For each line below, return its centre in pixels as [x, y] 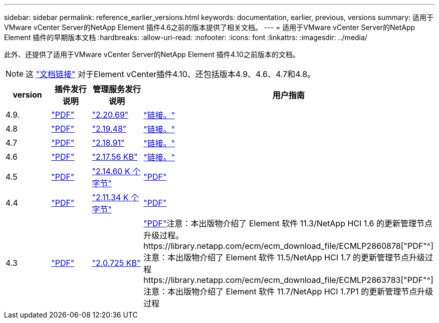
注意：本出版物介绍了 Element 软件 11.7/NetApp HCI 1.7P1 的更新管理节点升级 [288, 291]
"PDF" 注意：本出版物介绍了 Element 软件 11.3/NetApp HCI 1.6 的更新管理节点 [288, 223]
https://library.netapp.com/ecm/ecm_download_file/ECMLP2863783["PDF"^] [288, 280]
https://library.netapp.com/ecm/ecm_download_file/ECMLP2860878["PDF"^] [288, 246]
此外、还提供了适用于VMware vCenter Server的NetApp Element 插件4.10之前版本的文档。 [152, 54]
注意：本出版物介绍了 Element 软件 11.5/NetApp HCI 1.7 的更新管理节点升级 [284, 257]
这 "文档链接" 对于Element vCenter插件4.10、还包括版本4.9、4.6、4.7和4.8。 [171, 74]
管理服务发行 [117, 89]
